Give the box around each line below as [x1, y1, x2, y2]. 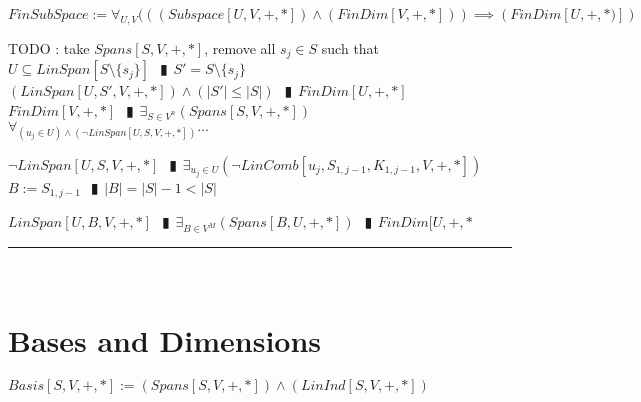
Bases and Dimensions [8, 319, 322, 360]
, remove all [204, 37, 276, 58]
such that [321, 37, 380, 58]
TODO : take [8, 37, 90, 58]
